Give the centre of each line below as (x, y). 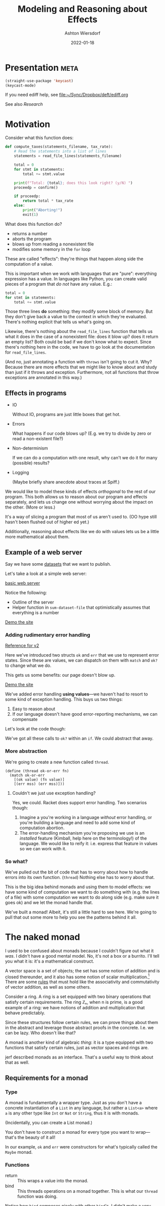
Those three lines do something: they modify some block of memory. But (79, 311)
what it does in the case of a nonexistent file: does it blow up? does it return (82, 337)
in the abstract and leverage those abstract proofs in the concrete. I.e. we (79, 1028)
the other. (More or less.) (30, 507)
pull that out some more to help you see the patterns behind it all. (71, 917)
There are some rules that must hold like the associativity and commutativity (82, 982)
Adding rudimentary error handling (48, 634)
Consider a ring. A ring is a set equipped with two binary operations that (78, 996)
